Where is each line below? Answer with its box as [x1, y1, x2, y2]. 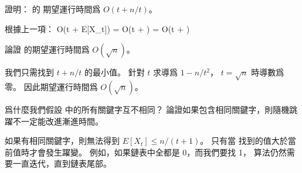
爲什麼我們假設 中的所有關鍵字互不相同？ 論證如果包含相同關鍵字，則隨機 [5, 103, 290, 115]
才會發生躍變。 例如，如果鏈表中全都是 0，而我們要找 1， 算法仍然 [29, 146, 287, 158]
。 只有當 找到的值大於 [200, 134, 288, 147]
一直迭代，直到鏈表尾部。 [12, 157, 111, 169]
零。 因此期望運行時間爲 [5, 80, 98, 92]
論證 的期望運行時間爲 [5, 43, 90, 56]
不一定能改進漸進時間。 [12, 115, 103, 127]
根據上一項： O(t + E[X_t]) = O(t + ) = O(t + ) [5, 22, 190, 34]
